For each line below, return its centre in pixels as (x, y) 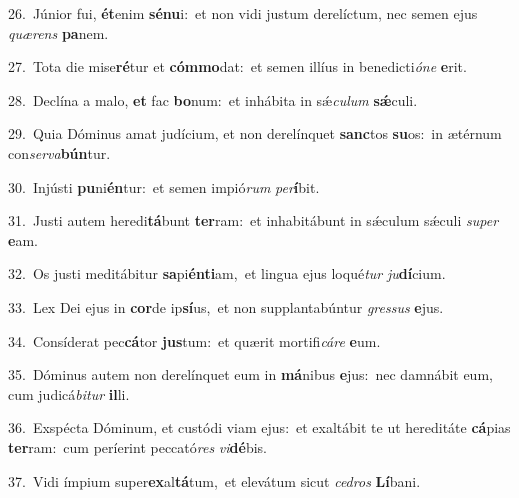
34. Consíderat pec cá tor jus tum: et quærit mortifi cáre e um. (194, 340)
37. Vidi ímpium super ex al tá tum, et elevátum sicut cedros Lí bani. (214, 480)
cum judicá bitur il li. (69, 393)
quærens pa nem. (58, 32)
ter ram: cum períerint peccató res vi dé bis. (138, 446)
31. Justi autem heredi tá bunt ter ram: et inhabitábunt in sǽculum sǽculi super (253, 220)
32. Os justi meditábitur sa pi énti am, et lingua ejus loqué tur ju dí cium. (227, 273)
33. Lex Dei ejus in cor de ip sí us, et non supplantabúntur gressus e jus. (226, 306)
